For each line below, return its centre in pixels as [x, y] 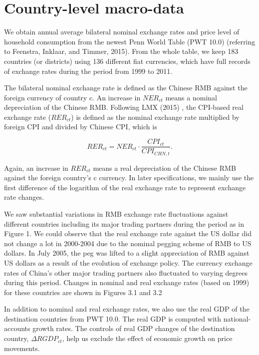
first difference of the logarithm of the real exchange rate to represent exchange [125, 187]
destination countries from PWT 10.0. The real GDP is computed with [113, 318]
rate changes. [24, 197]
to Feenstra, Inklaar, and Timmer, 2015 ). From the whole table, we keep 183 [121, 51]
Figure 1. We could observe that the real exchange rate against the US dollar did [128, 233]
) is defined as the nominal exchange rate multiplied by [155, 117]
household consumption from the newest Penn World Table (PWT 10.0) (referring [130, 41]
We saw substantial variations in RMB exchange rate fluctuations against [116, 213]
